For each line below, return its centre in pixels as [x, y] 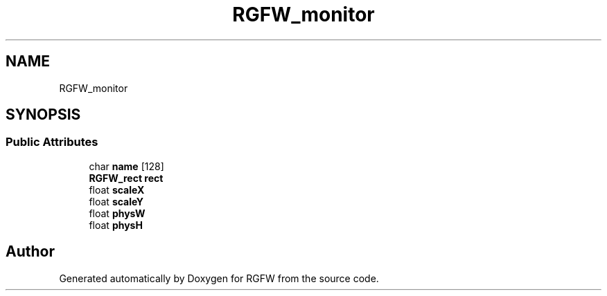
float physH [116, 225]
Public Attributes [52, 142]
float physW [117, 213]
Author [30, 252]
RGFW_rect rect [126, 178]
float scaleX [117, 189]
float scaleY [116, 201]
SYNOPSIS [43, 115]
